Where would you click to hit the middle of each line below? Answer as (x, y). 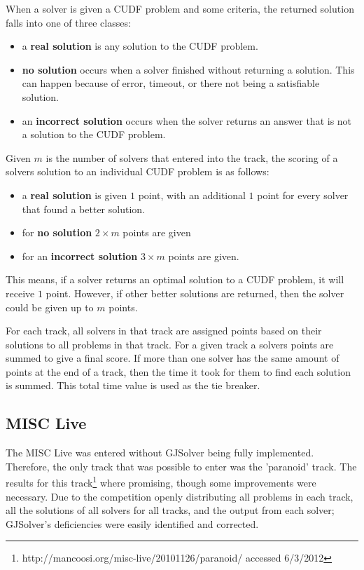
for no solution (57, 232)
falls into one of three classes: (68, 22)
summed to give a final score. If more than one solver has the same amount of (173, 358)
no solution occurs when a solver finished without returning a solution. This (188, 69)
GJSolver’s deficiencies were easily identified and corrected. (132, 523)
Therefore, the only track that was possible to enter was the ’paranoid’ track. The (181, 466)
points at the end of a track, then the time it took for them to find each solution (178, 371)
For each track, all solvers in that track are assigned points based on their (164, 331)
